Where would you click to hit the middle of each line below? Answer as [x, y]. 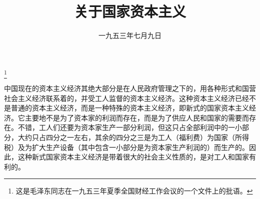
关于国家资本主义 [130, 11]
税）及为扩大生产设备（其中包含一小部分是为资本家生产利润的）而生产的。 [126, 147]
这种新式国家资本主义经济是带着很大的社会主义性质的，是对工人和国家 [133, 157]
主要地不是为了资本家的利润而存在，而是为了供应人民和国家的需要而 [137, 117]
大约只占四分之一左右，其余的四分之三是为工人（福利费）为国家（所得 [133, 137]
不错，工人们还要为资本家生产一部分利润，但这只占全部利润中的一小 [130, 127]
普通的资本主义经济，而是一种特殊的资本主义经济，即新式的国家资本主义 [130, 108]
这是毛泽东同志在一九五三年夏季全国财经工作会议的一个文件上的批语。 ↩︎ [134, 191]
